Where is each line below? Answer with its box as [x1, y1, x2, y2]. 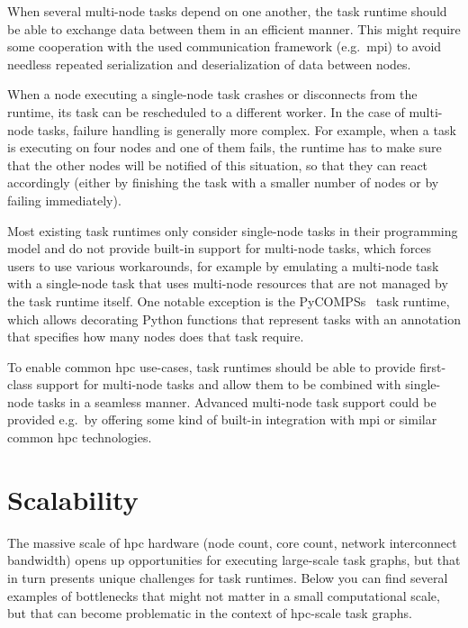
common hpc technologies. [7, 428, 152, 447]
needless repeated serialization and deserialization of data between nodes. [7, 54, 411, 73]
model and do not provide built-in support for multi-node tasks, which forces [7, 239, 432, 258]
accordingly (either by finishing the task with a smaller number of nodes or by [7, 173, 439, 192]
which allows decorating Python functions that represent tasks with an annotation [7, 309, 461, 328]
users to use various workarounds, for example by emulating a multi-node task [7, 256, 439, 275]
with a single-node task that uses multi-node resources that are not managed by [7, 274, 448, 293]
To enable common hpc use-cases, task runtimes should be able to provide [7, 357, 416, 376]
